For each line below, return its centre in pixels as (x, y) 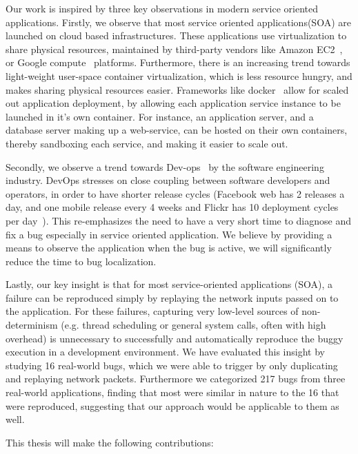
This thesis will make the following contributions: (110, 442)
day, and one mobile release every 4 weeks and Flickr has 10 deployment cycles (172, 207)
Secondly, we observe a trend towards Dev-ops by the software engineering (165, 166)
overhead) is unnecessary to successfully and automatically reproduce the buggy (175, 338)
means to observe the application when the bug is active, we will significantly (169, 248)
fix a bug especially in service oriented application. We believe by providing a (169, 234)
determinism (32, 325)
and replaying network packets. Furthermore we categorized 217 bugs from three (176, 379)
